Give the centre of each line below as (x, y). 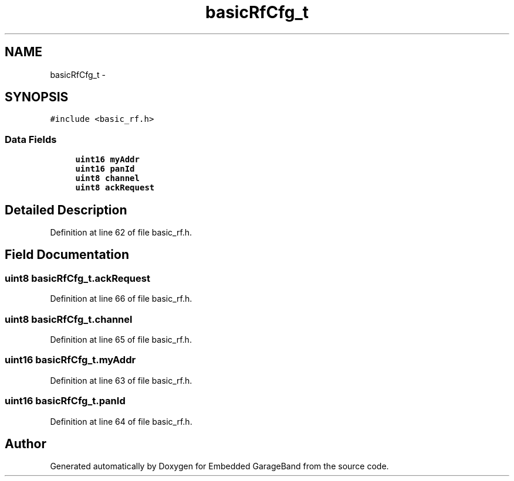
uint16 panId (105, 169)
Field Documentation (67, 255)
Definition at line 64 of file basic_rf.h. (121, 421)
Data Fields (31, 139)
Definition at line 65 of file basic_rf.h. (121, 340)
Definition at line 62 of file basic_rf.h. (121, 233)
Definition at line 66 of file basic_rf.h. (121, 299)
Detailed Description (66, 210)
